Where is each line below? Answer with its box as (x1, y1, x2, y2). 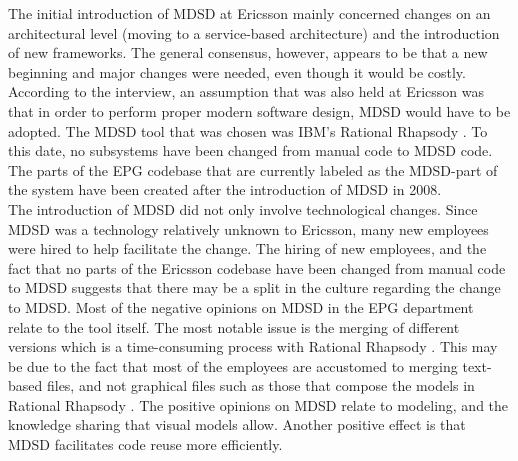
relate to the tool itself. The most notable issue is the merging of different (8, 316, 460, 337)
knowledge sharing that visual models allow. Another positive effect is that (8, 414, 466, 435)
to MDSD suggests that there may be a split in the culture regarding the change (8, 277, 501, 298)
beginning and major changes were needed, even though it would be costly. (8, 61, 466, 82)
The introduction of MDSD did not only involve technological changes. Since (8, 198, 478, 219)
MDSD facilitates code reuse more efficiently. (8, 434, 283, 455)
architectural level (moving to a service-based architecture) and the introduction (8, 22, 500, 43)
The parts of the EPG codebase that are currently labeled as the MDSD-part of (8, 159, 498, 180)
